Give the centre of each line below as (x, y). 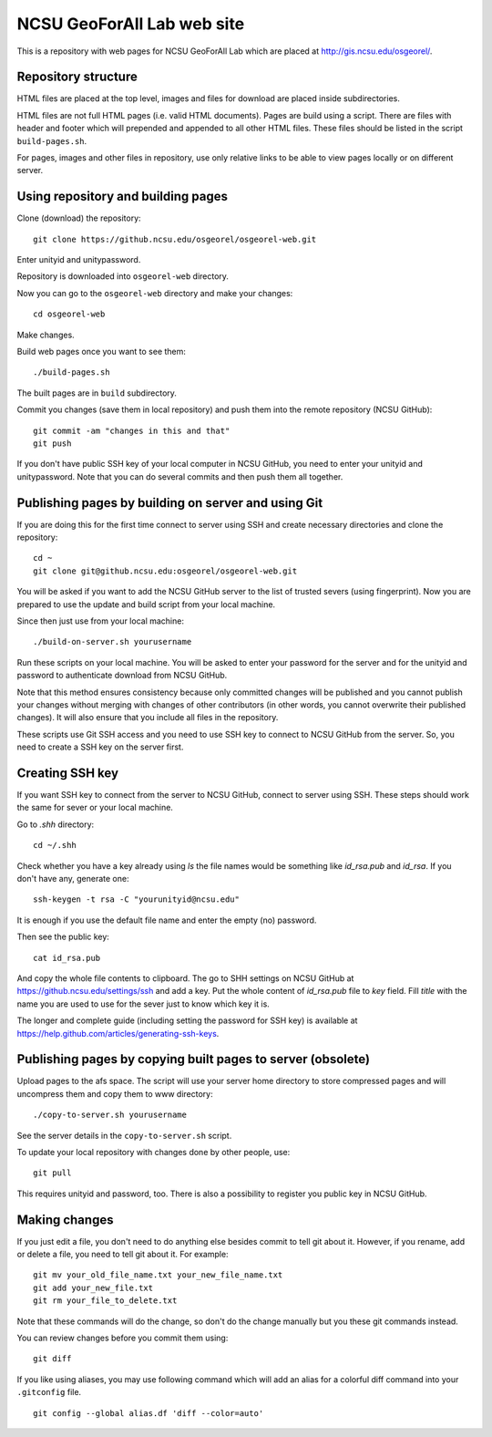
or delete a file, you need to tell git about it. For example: (123, 1255)
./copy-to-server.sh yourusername (110, 1115)
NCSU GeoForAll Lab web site (131, 24)
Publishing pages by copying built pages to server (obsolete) (194, 1059)
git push (52, 444)
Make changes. (46, 335)
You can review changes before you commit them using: (123, 1338)
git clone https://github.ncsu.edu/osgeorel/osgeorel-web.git (175, 239)
